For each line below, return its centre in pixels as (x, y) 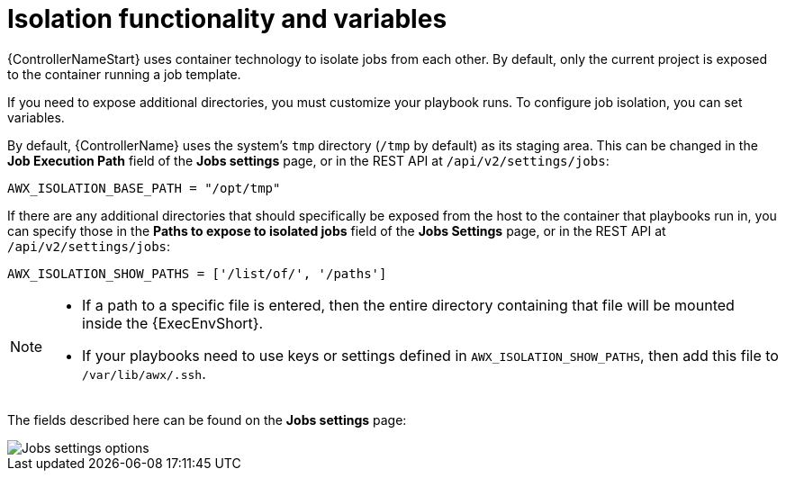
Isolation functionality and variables (227, 19)
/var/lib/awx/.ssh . (144, 373)
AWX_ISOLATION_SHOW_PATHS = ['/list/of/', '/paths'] (197, 273)
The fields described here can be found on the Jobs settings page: (207, 419)
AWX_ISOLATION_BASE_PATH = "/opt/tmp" (144, 188)
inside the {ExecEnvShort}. (173, 323)
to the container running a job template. (124, 74)
